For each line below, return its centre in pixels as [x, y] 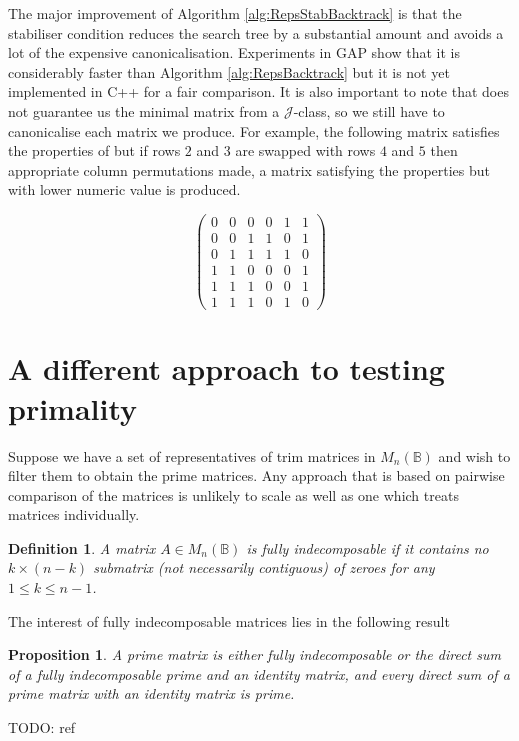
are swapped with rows [305, 150]
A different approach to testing [226, 368]
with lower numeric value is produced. [124, 189]
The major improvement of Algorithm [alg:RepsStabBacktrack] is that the [235, 13]
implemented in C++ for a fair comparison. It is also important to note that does [258, 91]
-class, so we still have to [369, 110]
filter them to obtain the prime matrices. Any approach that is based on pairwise [256, 475]
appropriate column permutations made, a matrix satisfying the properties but [249, 169]
